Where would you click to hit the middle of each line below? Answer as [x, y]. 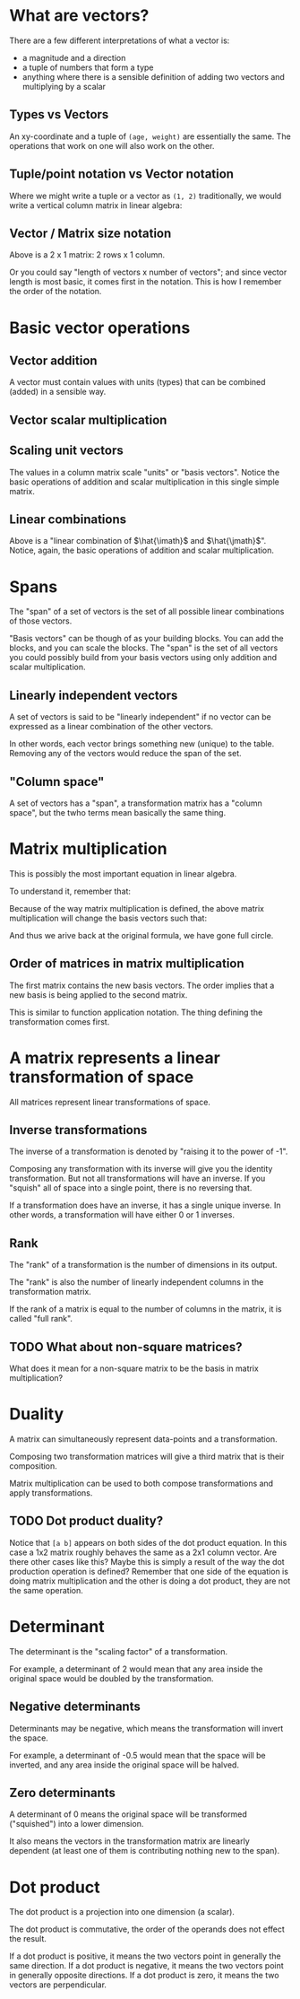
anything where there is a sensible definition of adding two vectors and [153, 76]
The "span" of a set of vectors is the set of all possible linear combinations [147, 612]
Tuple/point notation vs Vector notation [122, 175]
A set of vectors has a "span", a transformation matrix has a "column [136, 803]
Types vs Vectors [59, 114]
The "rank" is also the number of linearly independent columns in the [137, 1282]
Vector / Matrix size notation [90, 233]
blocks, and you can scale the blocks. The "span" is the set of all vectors [144, 648]
